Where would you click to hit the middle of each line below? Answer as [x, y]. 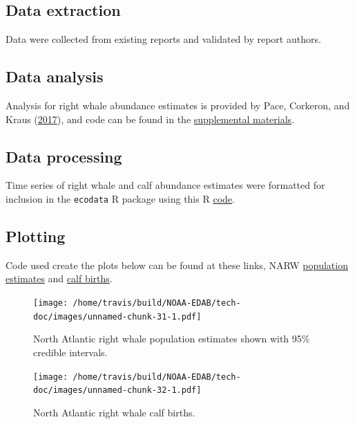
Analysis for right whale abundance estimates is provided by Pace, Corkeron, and [178, 105]
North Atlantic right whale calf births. [114, 412]
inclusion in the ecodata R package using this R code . [120, 198]
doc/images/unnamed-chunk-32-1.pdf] [117, 390]
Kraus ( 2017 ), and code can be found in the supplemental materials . [150, 119]
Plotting [36, 236]
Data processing [64, 156]
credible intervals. [70, 352]
